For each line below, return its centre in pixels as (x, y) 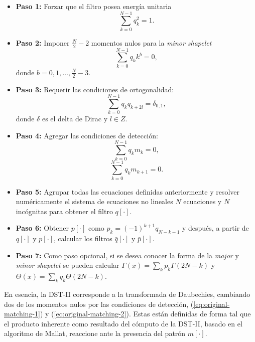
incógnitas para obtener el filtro (64, 211)
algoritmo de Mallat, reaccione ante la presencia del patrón (95, 333)
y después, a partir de (215, 228)
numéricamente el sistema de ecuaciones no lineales (94, 201)
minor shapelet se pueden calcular (68, 265)
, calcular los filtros (83, 238)
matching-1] (22, 314)
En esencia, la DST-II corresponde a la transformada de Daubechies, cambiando (127, 294)
